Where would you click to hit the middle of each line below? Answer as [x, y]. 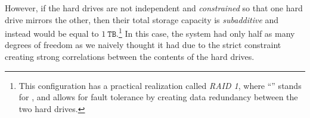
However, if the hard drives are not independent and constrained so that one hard [154, 8]
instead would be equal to [52, 33]
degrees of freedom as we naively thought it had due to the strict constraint [143, 45]
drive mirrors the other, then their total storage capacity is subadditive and [142, 19]
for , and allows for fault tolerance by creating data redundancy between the [158, 97]
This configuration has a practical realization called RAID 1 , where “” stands [160, 85]
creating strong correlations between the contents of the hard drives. [130, 57]
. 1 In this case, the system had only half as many [206, 32]
